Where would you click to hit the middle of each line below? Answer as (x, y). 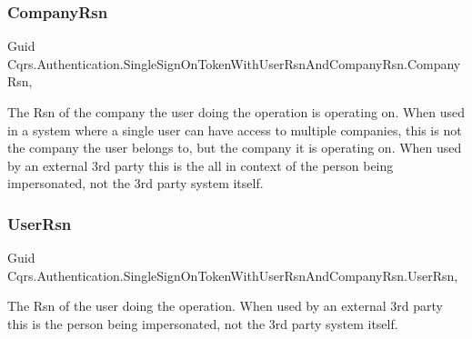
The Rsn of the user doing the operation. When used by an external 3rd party (225, 306)
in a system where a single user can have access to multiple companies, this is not (235, 130)
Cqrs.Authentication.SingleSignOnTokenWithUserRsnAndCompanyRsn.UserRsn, (233, 275)
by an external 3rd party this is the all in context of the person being (201, 165)
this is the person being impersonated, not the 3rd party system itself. (203, 323)
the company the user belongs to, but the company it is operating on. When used (235, 148)
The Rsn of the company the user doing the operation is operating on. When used (236, 112)
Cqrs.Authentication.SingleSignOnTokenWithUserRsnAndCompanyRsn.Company (234, 63)
